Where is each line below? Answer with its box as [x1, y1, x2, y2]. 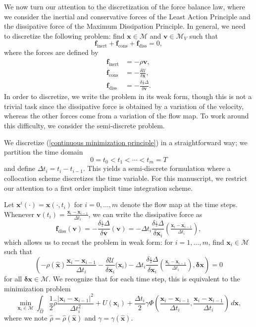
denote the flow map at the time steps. [120, 199, 238, 210]
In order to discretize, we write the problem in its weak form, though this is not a [4, 91, 252, 102]
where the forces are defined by [4, 47, 99, 57]
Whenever [4, 209, 35, 219]
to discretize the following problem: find [4, 30, 125, 41]
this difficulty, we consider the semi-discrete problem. [4, 120, 165, 131]
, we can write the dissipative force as [88, 209, 203, 219]
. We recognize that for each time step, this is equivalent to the [49, 273, 240, 283]
